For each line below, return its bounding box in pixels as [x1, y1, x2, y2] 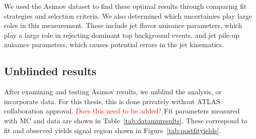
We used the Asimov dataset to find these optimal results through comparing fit [4, 1, 247, 11]
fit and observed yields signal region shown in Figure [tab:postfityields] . [4, 125, 221, 135]
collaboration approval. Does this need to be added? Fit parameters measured [4, 106, 240, 116]
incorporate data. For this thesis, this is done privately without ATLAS [4, 96, 220, 106]
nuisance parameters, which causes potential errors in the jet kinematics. [4, 39, 224, 50]
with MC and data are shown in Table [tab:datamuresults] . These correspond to [4, 115, 248, 125]
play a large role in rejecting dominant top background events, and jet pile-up [4, 29, 240, 40]
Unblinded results [4, 63, 97, 79]
